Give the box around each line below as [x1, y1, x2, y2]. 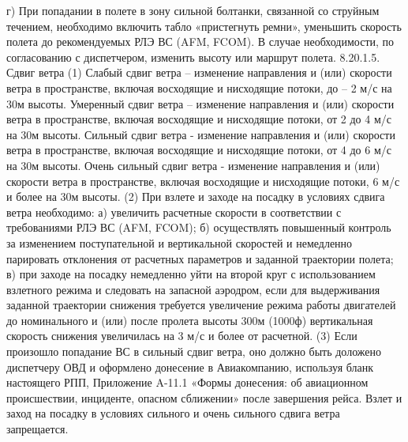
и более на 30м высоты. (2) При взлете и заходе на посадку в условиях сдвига [6, 188, 385, 205]
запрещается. [6, 421, 69, 437]
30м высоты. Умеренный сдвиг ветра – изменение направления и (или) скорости [6, 95, 395, 111]
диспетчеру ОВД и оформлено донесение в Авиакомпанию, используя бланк [6, 358, 374, 375]
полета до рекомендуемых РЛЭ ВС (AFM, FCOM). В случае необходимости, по [6, 33, 395, 50]
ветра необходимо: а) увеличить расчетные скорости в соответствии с [6, 203, 342, 220]
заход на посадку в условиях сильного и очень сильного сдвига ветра [6, 405, 340, 421]
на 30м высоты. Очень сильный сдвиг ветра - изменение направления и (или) [6, 157, 380, 173]
